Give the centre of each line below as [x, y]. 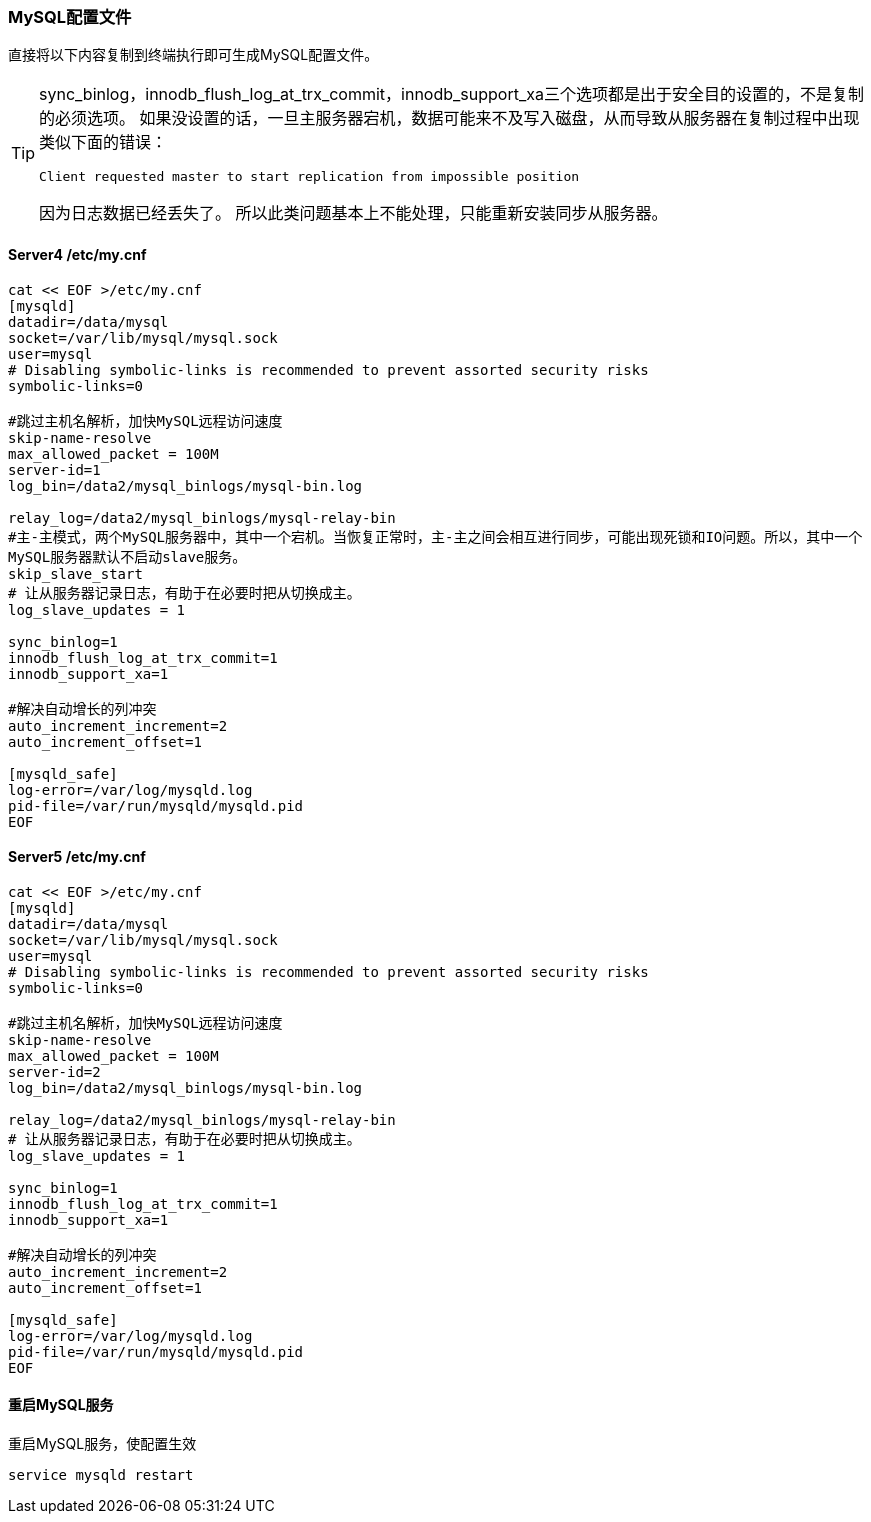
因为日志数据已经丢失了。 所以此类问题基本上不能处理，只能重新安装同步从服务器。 [353, 213]
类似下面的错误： [103, 142]
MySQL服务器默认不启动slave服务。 [127, 556]
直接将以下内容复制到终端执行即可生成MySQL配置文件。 [193, 55]
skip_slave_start [75, 573]
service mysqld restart [101, 1475]
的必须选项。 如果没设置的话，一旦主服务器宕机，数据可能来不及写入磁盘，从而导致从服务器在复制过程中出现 [449, 118]
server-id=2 [54, 1071]
